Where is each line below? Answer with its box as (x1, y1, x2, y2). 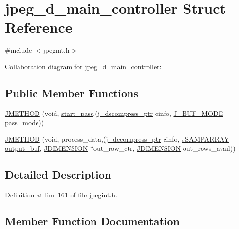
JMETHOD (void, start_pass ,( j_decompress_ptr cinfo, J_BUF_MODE (5, 108, 223, 118)
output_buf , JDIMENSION (5, 143, 88, 153)
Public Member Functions (5, 85, 138, 100)
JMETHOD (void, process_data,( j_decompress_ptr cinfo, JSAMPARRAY (5, 133, 229, 144)
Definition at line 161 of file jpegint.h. (5, 190, 117, 200)
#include (5, 45, 32, 55)
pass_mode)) (5, 117, 44, 128)
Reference (5, 17, 73, 37)
